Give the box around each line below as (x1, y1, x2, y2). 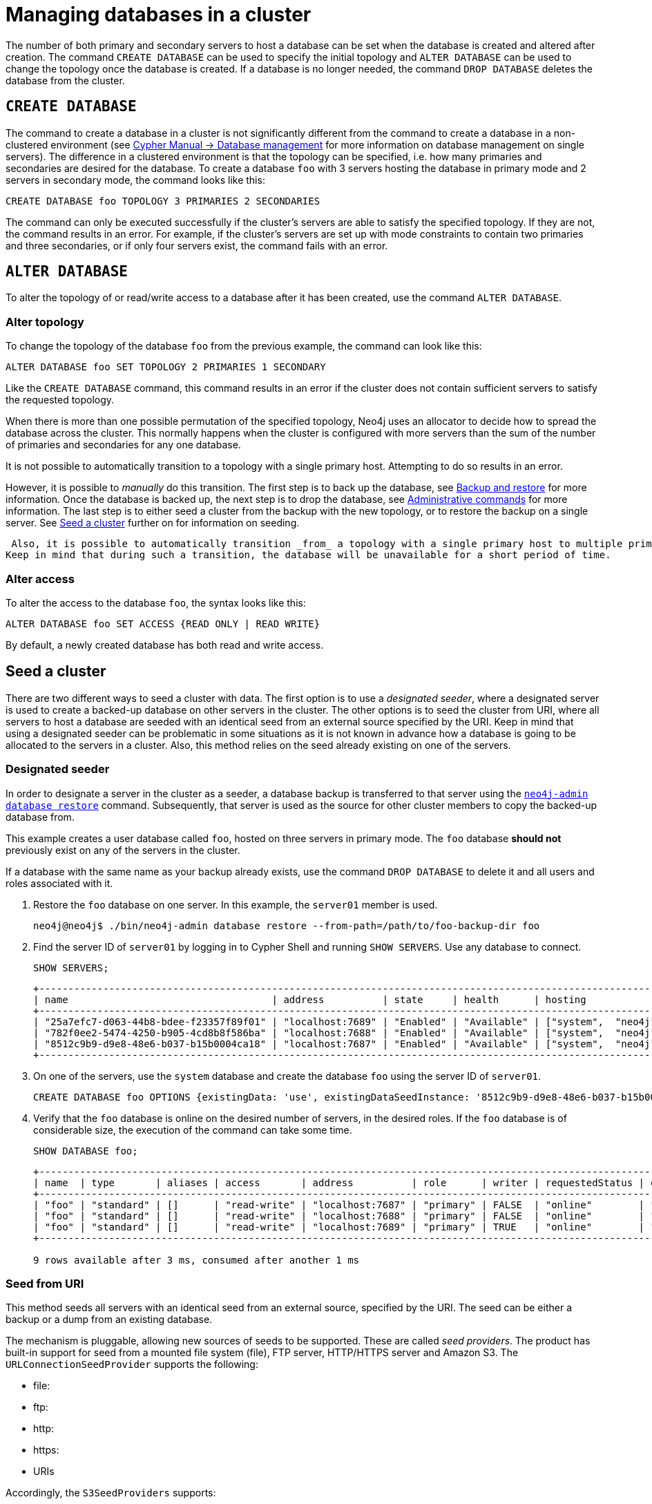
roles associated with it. (6, 877, 113, 889)
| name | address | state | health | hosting (33, 993, 586, 1005)
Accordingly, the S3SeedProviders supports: (6, 1487, 216, 1499)
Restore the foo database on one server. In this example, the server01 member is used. (33, 898, 438, 911)
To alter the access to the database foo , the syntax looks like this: (6, 596, 306, 609)
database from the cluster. (6, 74, 125, 86)
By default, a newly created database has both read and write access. (6, 638, 324, 651)
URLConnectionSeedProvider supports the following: (6, 1358, 258, 1371)
